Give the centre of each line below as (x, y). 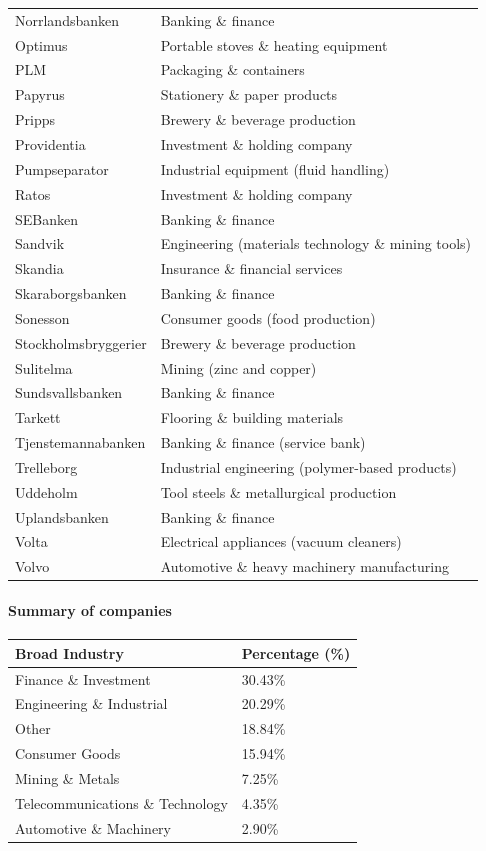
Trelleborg (46, 466)
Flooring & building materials (252, 417)
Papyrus (40, 94)
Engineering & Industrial (91, 703)
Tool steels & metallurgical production (278, 491)
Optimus (41, 44)
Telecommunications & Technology (121, 802)
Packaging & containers (232, 69)
